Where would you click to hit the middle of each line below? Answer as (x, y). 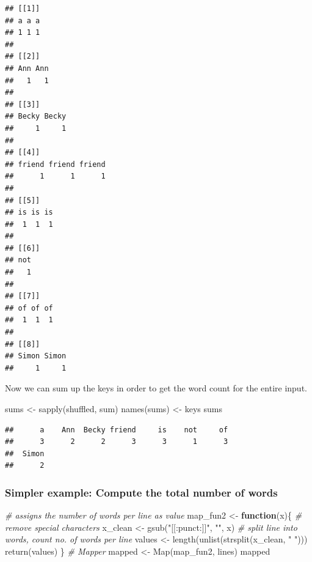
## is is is (29, 213)
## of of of (29, 308)
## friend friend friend (55, 164)
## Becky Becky (36, 116)
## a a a (23, 20)
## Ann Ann (27, 68)
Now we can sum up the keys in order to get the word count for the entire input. (156, 388)
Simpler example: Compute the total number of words (141, 492)
